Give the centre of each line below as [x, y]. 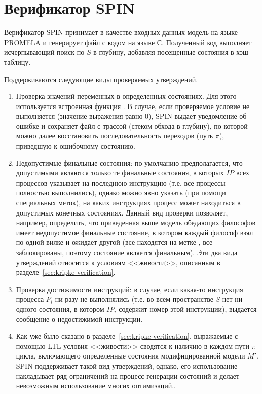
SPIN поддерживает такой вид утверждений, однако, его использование [127, 365]
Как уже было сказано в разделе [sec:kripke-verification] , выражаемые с [127, 336]
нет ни [232, 299]
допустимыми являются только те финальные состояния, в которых [120, 173]
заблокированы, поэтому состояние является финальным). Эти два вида [127, 252]
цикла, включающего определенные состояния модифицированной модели [130, 356]
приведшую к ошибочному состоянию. [76, 146]
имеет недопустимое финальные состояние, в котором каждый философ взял [135, 232]
